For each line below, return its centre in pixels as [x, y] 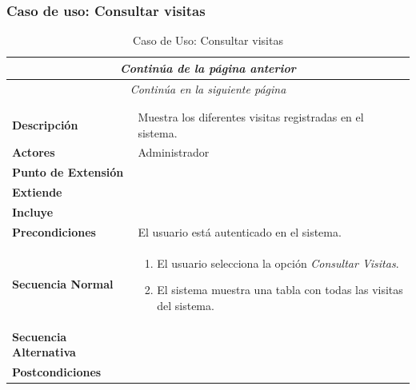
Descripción [45, 124]
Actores [34, 152]
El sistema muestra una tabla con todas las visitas [280, 290]
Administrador [174, 152]
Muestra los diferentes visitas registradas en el [251, 117]
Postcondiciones [57, 372]
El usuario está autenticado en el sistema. [240, 231]
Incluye [33, 211]
